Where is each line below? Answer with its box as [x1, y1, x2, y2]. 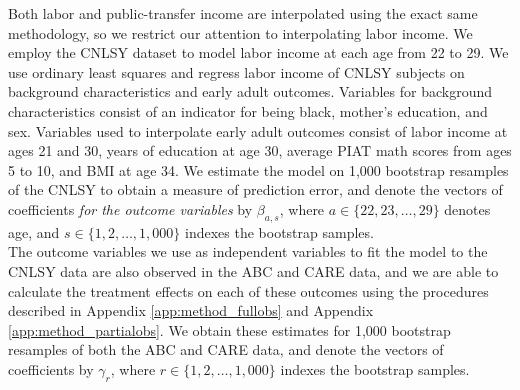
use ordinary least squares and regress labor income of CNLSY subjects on [8, 61, 465, 82]
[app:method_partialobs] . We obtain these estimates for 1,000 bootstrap [8, 319, 451, 340]
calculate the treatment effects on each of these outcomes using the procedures [8, 280, 489, 301]
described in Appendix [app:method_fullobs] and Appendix [8, 300, 374, 321]
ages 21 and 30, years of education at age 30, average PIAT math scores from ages [8, 140, 512, 161]
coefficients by [8, 358, 94, 379]
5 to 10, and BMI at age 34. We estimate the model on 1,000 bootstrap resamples [8, 159, 509, 180]
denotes [444, 198, 491, 219]
